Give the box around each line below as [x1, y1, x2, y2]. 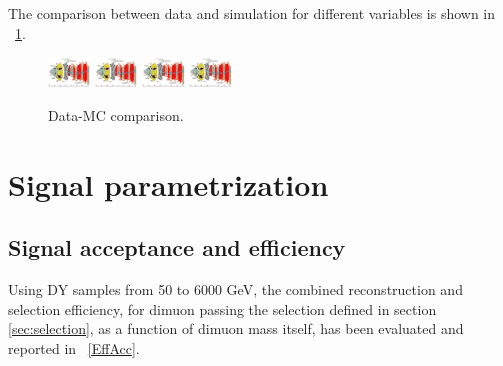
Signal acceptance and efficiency [8, 232, 346, 263]
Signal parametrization [8, 163, 329, 204]
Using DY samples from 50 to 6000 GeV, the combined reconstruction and [8, 278, 463, 299]
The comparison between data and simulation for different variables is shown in [8, 3, 496, 23]
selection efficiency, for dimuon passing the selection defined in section [8, 298, 437, 319]
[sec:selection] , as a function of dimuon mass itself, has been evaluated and [8, 318, 464, 339]
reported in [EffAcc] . [8, 337, 140, 358]
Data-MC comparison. [48, 104, 184, 125]
